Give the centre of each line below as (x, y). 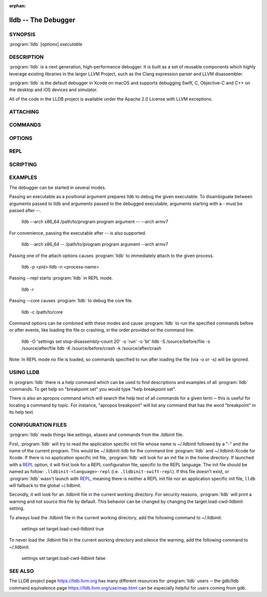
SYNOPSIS (22, 34)
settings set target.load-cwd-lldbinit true (63, 529)
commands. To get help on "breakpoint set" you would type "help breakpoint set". (93, 389)
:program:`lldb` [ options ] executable (46, 44)
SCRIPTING (23, 164)
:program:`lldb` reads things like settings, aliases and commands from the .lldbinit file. (96, 435)
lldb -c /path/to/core (42, 312)
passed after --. (25, 210)
